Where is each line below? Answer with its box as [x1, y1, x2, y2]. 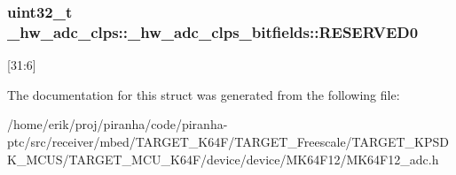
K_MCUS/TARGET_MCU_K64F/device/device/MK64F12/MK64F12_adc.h [7, 149, 439, 168]
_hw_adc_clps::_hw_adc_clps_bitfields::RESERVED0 [7, 20, 419, 42]
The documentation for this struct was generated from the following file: [7, 85, 400, 103]
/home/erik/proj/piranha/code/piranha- [7, 115, 228, 133]
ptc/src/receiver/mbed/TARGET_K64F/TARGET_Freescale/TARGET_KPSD [7, 132, 449, 150]
